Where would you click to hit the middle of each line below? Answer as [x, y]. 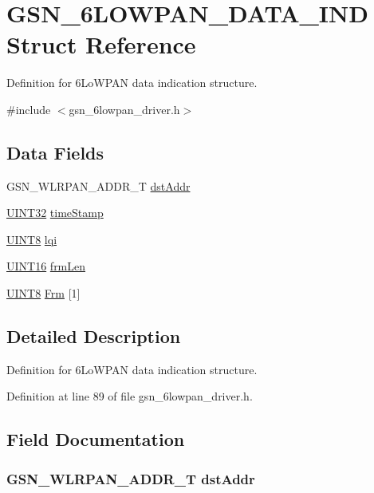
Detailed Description [94, 336]
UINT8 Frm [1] [43, 293]
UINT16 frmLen [46, 266]
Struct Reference [101, 44]
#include [29, 109]
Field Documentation [96, 439]
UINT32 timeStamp [55, 213]
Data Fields [55, 152]
